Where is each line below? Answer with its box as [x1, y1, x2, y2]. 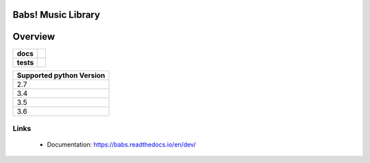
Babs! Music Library [12, 9, 101, 21]
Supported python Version [16, 71, 106, 80]
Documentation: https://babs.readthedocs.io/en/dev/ [47, 140, 196, 149]
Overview [12, 31, 56, 42]
